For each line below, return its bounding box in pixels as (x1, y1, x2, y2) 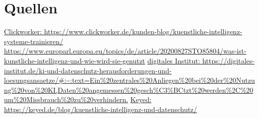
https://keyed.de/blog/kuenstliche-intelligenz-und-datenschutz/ (4, 104, 197, 114)
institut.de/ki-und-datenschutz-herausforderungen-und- (4, 65, 172, 75)
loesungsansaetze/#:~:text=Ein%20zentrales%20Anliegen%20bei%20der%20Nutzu (4, 75, 255, 85)
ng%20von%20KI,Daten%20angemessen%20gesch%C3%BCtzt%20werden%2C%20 (4, 84, 254, 95)
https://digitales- (202, 55, 255, 65)
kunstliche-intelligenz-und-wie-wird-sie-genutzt (4, 55, 145, 65)
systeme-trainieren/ (4, 36, 63, 46)
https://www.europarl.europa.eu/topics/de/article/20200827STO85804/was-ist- (4, 46, 247, 56)
